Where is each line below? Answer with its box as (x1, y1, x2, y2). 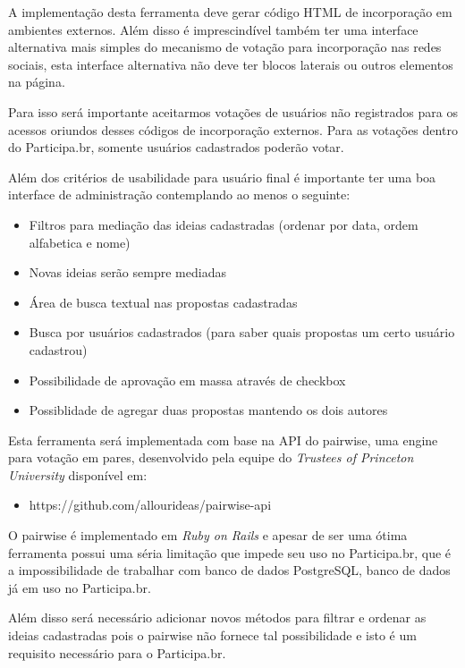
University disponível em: (8, 465, 148, 484)
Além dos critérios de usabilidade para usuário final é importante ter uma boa (8, 167, 436, 186)
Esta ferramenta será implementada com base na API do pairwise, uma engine (8, 430, 438, 449)
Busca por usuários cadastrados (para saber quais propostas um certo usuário (29, 323, 455, 342)
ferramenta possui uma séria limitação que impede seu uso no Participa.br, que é (8, 543, 452, 562)
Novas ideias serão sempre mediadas (29, 263, 226, 282)
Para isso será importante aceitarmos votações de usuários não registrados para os (8, 102, 458, 121)
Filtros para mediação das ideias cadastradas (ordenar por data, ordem (29, 215, 418, 233)
